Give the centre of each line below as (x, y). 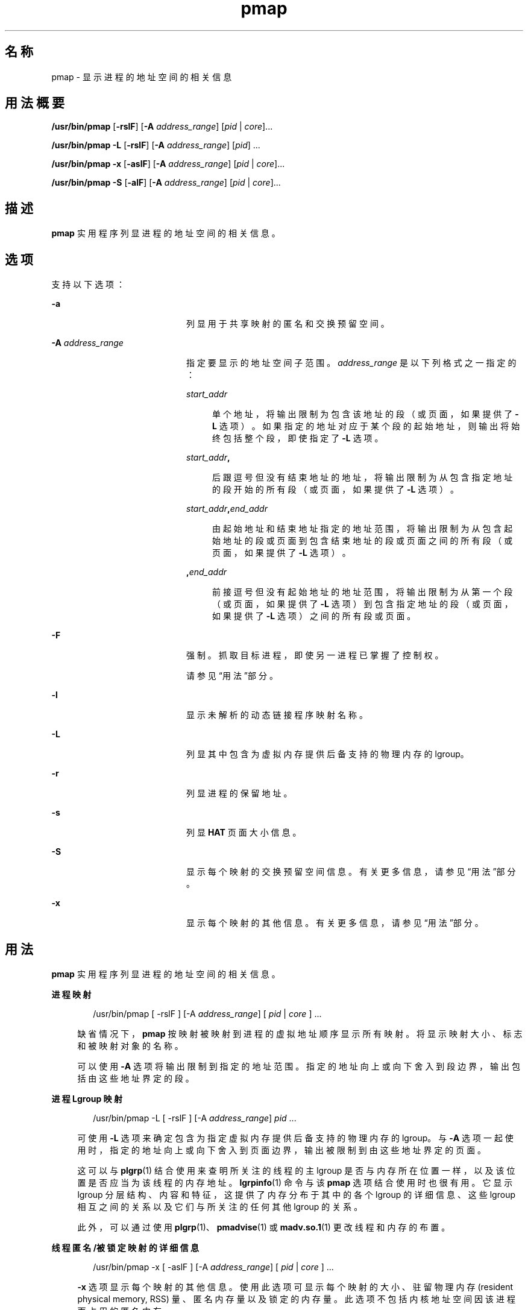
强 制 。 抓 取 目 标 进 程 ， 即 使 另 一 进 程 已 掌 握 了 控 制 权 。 (315, 655)
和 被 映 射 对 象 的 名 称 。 (130, 1045)
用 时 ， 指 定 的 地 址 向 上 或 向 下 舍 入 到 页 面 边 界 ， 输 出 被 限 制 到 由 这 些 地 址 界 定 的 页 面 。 (282, 1150)
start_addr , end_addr (227, 509)
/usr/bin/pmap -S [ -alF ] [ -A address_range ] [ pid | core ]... (166, 183)
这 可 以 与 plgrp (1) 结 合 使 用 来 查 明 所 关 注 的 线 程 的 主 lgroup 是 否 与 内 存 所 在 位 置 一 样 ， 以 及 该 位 (296, 1170)
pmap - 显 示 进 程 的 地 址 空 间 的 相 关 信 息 (142, 77)
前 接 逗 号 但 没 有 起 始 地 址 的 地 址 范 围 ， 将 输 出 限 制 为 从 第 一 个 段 (363, 592)
